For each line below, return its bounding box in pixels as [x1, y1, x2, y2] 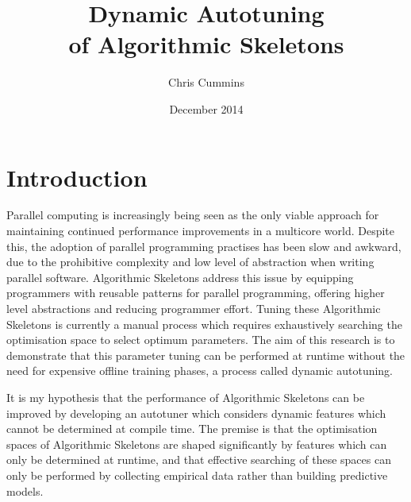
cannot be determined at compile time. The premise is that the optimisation [6, 420, 378, 437]
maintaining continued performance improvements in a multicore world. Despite [6, 222, 394, 239]
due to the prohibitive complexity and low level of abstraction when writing [6, 253, 375, 270]
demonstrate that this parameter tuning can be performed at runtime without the [6, 346, 405, 363]
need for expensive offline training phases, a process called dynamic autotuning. [6, 362, 394, 379]
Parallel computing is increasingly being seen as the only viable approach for [6, 207, 379, 223]
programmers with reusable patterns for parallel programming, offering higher [6, 284, 385, 301]
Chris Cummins [168, 74, 244, 91]
